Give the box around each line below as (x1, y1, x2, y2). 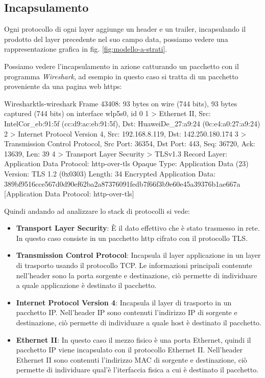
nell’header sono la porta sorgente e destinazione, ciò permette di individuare (16, 270, 257, 280)
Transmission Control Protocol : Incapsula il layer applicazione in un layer (16, 250, 261, 260)
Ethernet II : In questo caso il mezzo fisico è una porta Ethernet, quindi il (16, 334, 251, 345)
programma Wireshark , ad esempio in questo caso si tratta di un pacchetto (4, 71, 238, 81)
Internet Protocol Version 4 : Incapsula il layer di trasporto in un (16, 297, 232, 307)
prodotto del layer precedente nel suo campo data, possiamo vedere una (4, 33, 228, 44)
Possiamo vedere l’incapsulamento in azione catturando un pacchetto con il (4, 60, 239, 71)
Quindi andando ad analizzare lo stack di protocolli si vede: (4, 205, 190, 216)
